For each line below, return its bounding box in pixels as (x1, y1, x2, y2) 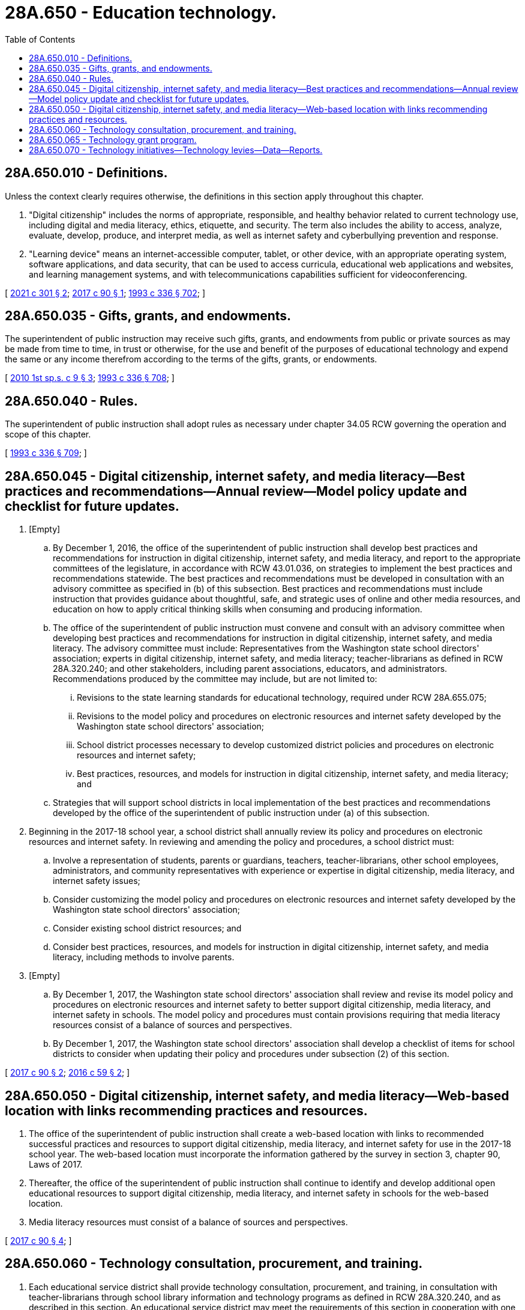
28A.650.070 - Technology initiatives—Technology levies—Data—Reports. (29, 144, 323, 155)
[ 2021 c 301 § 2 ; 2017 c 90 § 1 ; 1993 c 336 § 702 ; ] (5, 287, 206, 298)
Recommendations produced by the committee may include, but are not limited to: (53, 674, 377, 684)
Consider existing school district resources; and (53, 923, 242, 934)
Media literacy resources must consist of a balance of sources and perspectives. (29, 1216, 348, 1227)
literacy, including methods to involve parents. (53, 952, 235, 963)
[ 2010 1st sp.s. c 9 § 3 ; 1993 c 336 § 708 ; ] (5, 373, 175, 383)
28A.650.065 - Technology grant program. (29, 134, 197, 145)
